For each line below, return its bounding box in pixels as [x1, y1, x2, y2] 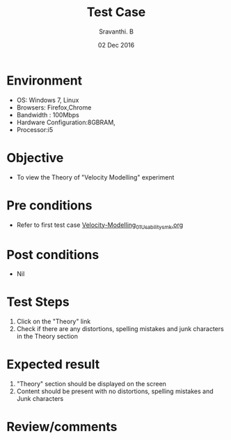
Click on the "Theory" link [16, 317, 91, 325]
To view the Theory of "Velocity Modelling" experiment [16, 173, 175, 182]
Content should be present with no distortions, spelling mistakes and [16, 387, 214, 395]
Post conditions [6, 247, 99, 263]
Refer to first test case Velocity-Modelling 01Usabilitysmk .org [16, 221, 184, 230]
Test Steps [6, 294, 70, 310]
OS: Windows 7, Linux [16, 96, 79, 104]
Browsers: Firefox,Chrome [16, 103, 92, 112]
